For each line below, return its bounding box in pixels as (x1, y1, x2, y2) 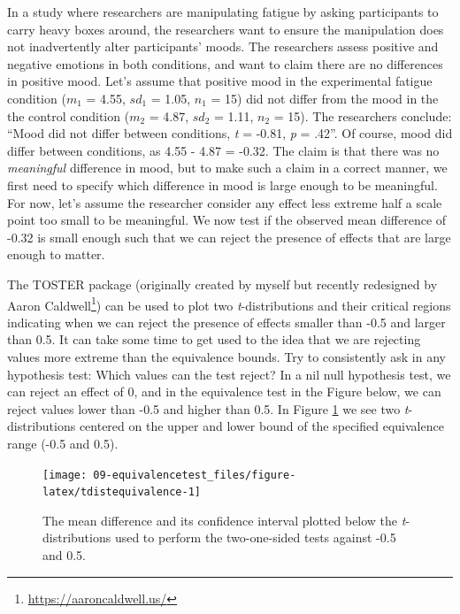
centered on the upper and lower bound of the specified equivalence (79, 417, 444, 435)
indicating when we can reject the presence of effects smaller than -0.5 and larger (7, 312, 446, 331)
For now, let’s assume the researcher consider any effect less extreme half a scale (7, 193, 442, 211)
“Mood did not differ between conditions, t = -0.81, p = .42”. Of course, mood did (7, 124, 453, 142)
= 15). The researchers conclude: (273, 106, 452, 125)
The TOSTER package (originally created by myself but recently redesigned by (7, 274, 438, 293)
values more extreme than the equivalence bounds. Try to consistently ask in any (7, 347, 446, 365)
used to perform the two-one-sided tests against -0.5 (114, 528, 396, 547)
